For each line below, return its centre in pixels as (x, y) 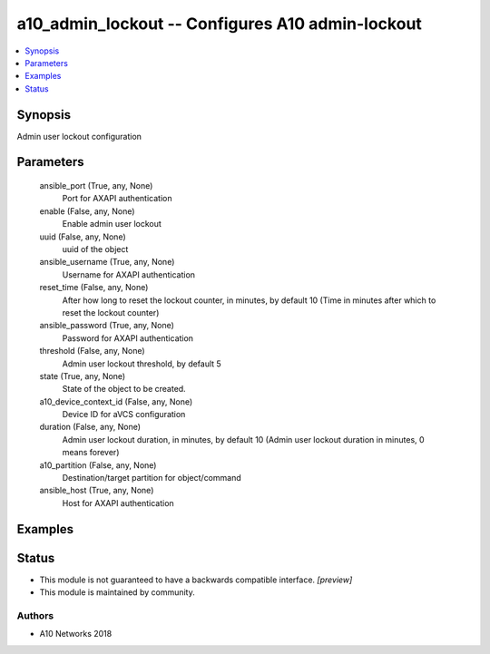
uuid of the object (95, 249)
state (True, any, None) (83, 376)
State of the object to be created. (124, 389)
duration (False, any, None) (90, 427)
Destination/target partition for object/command (152, 478)
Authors (35, 615)
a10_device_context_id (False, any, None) (116, 401)
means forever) (91, 453)
